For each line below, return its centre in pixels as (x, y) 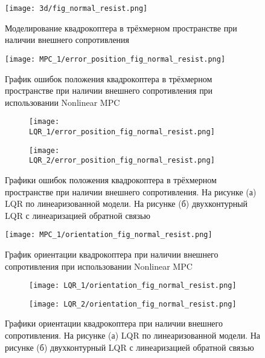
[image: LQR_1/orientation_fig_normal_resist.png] (133, 286)
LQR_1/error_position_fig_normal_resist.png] (122, 132)
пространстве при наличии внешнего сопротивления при (109, 90)
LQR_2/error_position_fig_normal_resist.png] (122, 161)
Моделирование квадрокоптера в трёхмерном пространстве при (121, 28)
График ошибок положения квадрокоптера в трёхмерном (109, 78)
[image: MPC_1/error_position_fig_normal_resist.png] (115, 59)
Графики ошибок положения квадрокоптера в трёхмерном (111, 179)
